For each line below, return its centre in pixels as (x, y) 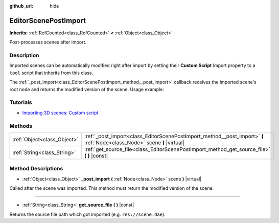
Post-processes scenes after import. (48, 42)
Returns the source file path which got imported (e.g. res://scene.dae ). (87, 214)
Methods (21, 126)
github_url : (21, 6)
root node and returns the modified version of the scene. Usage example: (87, 89)
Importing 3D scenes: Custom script (60, 113)
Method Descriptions (36, 169)
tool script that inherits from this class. (51, 73)
